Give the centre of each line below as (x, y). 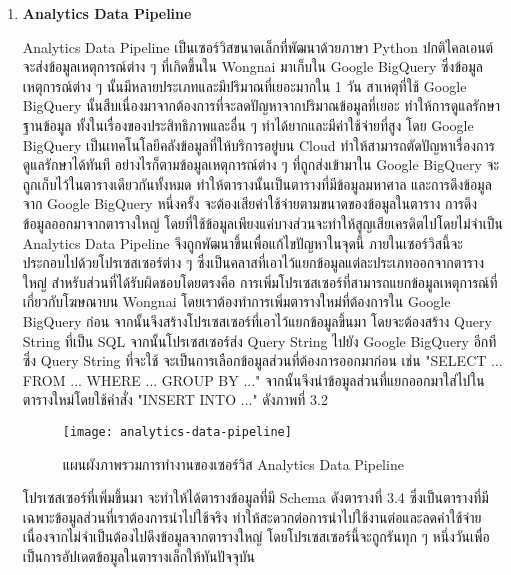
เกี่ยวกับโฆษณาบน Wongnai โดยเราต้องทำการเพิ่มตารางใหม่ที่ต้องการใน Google (236, 301)
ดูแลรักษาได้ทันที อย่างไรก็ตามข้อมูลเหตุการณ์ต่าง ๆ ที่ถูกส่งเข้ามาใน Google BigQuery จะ (261, 164)
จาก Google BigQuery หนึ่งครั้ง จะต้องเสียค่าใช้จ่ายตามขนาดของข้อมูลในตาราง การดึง (250, 203)
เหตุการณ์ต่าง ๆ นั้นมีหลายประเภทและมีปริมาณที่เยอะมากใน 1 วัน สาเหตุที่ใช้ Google (244, 85)
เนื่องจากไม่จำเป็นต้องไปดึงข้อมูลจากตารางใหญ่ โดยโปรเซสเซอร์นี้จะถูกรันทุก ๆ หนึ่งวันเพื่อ (256, 536)
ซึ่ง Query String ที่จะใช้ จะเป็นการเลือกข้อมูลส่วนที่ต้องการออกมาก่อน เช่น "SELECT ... (262, 360)
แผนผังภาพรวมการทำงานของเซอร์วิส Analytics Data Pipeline (233, 463)
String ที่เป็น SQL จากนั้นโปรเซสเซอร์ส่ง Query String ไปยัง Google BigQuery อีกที (259, 340)
